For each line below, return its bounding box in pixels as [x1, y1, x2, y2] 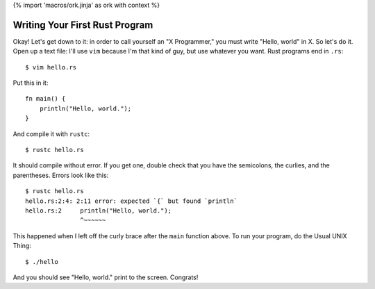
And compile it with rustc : [12, 129, 90, 138]
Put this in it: [12, 79, 49, 87]
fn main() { [25, 94, 66, 103]
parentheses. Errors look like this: [12, 171, 109, 179]
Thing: [12, 242, 31, 250]
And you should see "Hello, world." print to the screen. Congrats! [12, 273, 199, 281]
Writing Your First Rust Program [12, 19, 153, 31]
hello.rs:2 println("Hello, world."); [25, 206, 172, 215]
